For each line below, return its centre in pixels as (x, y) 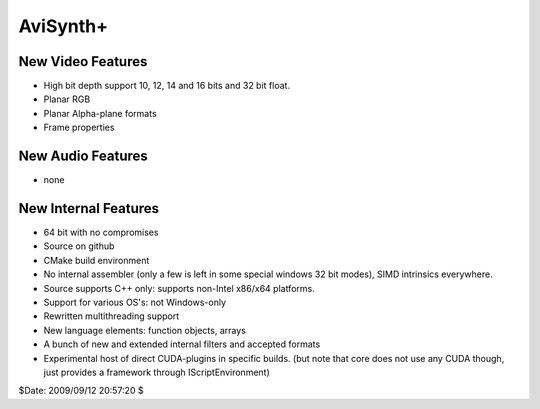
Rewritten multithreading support (111, 316)
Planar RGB (67, 99)
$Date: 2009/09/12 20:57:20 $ (81, 391)
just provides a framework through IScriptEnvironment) (156, 372)
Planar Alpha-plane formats (100, 113)
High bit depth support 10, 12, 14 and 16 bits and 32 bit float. (166, 86)
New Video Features (83, 61)
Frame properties (79, 127)
